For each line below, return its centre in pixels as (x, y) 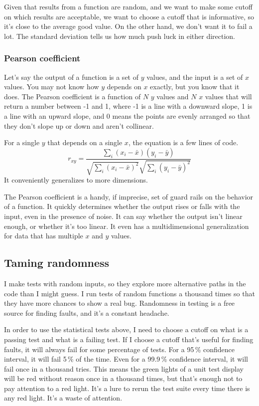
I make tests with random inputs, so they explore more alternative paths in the (125, 283)
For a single (22, 142)
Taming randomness (57, 263)
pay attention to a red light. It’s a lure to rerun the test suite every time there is (127, 388)
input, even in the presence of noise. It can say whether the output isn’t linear (123, 216)
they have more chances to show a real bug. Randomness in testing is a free (120, 303)
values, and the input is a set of (195, 77)
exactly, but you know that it (195, 87)
